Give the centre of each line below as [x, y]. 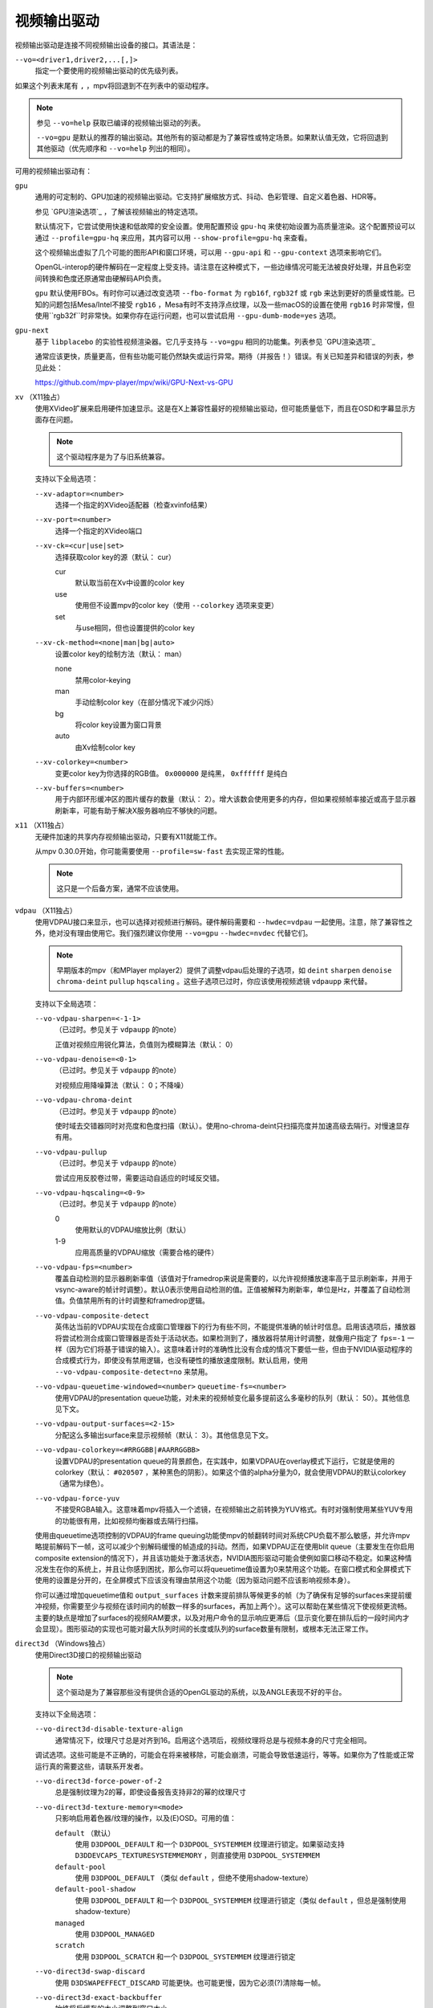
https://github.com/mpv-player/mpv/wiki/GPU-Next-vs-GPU [134, 382]
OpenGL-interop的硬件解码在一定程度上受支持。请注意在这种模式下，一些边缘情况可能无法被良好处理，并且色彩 [220, 267]
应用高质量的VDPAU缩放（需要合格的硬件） [147, 1252]
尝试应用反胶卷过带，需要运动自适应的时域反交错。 [139, 1177]
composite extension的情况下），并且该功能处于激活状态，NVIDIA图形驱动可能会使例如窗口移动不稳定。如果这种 [220, 1557]
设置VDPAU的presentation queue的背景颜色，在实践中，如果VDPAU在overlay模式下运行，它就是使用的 [225, 1461]
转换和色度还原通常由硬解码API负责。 [103, 278]
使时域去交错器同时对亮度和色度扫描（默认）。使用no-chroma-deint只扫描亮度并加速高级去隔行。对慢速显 [229, 1126]
